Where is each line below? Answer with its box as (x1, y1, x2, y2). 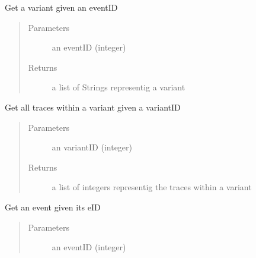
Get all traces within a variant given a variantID (5, 100, 181, 113)
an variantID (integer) (52, 141, 133, 153)
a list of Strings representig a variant (52, 81, 185, 93)
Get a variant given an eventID (5, 1, 118, 13)
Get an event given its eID (5, 200, 101, 213)
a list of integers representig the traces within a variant (52, 181, 252, 193)
